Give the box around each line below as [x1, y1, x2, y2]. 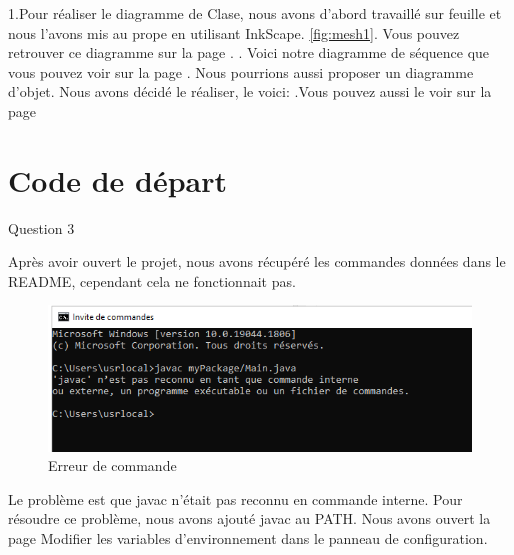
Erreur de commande [48, 455, 177, 476]
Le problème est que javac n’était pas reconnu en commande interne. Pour [8, 488, 463, 509]
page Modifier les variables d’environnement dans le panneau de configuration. [8, 527, 488, 548]
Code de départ [8, 159, 227, 200]
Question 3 [8, 217, 75, 238]
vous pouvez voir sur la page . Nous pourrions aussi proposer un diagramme [8, 61, 474, 82]
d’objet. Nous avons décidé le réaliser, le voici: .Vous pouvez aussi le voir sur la [8, 81, 492, 102]
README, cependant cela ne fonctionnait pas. [8, 270, 296, 291]
